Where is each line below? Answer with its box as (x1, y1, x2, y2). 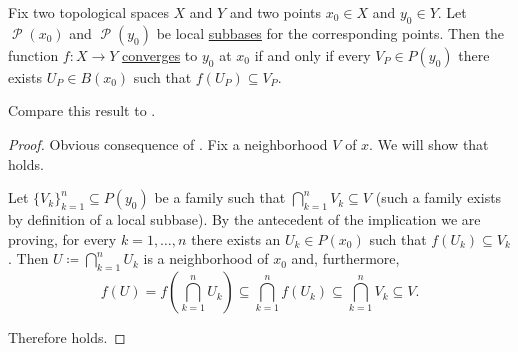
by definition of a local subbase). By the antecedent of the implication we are (8, 209, 481, 230)
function (8, 44, 59, 65)
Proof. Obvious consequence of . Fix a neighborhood (8, 133, 328, 154)
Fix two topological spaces (8, 2, 169, 22)
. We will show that (369, 133, 489, 154)
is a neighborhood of (143, 248, 269, 269)
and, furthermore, (291, 248, 400, 269)
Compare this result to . (8, 100, 156, 121)
